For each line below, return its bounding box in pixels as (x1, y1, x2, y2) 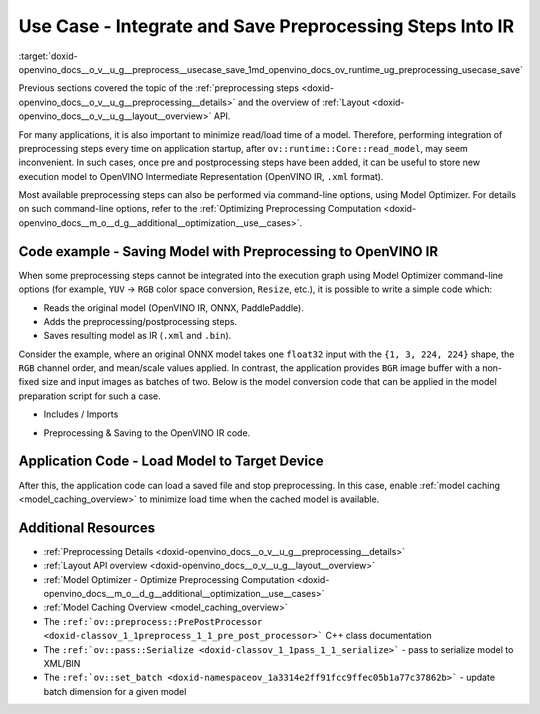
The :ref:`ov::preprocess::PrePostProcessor (43, 615, 263, 627)
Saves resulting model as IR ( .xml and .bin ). (43, 330, 232, 342)
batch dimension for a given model (43, 685, 187, 697)
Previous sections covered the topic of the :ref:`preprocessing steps (18, 82, 300, 94)
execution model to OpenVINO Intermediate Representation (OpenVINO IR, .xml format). (18, 170, 384, 182)
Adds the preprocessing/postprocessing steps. (43, 315, 238, 327)
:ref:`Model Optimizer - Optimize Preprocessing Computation (43, 573, 295, 585)
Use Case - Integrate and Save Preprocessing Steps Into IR (18, 15, 515, 37)
